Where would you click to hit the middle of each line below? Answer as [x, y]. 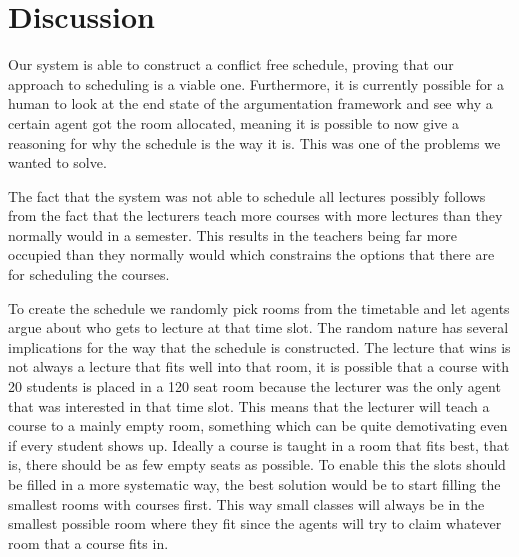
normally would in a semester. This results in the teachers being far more [233, 234]
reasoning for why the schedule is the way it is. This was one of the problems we [254, 142]
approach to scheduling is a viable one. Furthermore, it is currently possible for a [256, 83]
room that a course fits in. [88, 542]
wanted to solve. [57, 162]
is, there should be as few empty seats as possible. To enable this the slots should [257, 464]
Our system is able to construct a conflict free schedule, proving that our [231, 64]
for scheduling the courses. [89, 274]
